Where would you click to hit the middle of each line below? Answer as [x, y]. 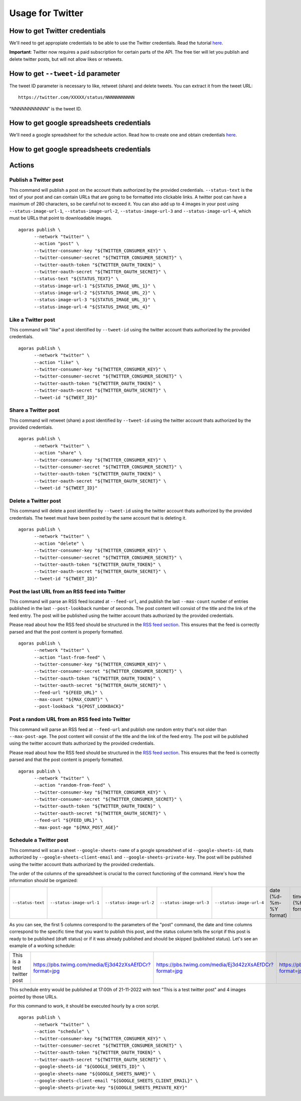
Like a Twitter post [32, 320]
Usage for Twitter [46, 13]
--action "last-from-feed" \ [70, 657]
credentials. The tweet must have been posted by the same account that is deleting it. [98, 518]
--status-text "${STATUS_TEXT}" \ [76, 279]
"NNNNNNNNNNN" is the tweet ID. [46, 108]
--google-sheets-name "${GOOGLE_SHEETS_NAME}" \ [95, 1074]
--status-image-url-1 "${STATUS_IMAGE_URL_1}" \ [95, 286]
